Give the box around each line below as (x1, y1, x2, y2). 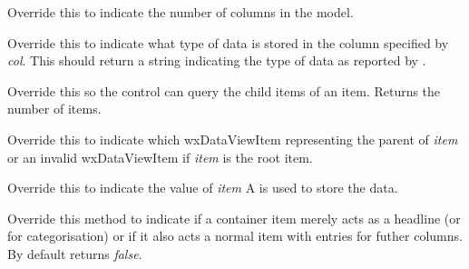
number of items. (7, 99, 102, 118)
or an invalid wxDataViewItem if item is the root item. (7, 147, 313, 166)
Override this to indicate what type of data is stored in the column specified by (7, 33, 449, 52)
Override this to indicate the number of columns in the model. (7, 3, 354, 21)
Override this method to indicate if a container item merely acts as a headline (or (7, 208, 461, 227)
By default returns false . (7, 244, 142, 263)
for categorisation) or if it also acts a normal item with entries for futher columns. (7, 226, 463, 245)
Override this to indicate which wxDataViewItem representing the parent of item (7, 129, 458, 148)
